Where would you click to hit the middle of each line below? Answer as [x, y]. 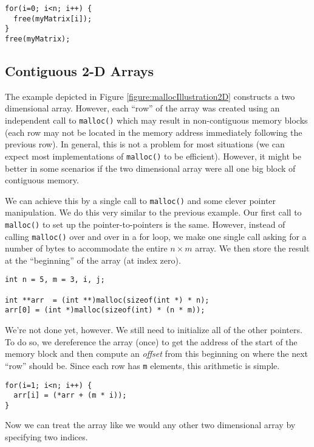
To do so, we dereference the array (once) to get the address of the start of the [151, 341]
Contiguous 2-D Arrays [80, 71]
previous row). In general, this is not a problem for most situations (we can [145, 144]
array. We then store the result [252, 248]
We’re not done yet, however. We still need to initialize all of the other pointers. [154, 330]
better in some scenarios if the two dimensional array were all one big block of [150, 168]
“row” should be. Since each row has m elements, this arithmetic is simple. [142, 365]
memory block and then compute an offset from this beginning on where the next [157, 354]
